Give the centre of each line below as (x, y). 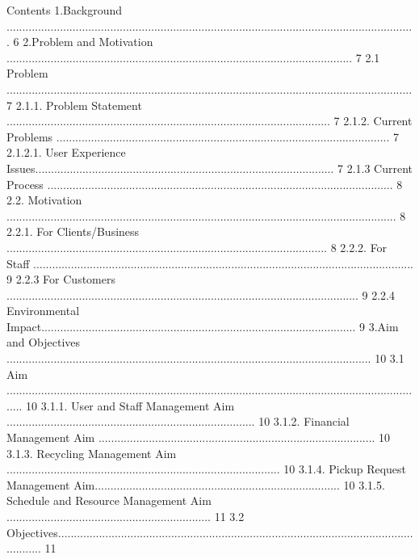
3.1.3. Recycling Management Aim (92, 453)
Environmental (43, 311)
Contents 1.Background (65, 10)
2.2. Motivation (44, 200)
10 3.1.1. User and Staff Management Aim (130, 405)
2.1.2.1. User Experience (66, 152)
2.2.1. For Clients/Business (73, 231)
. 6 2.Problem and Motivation (80, 42)
